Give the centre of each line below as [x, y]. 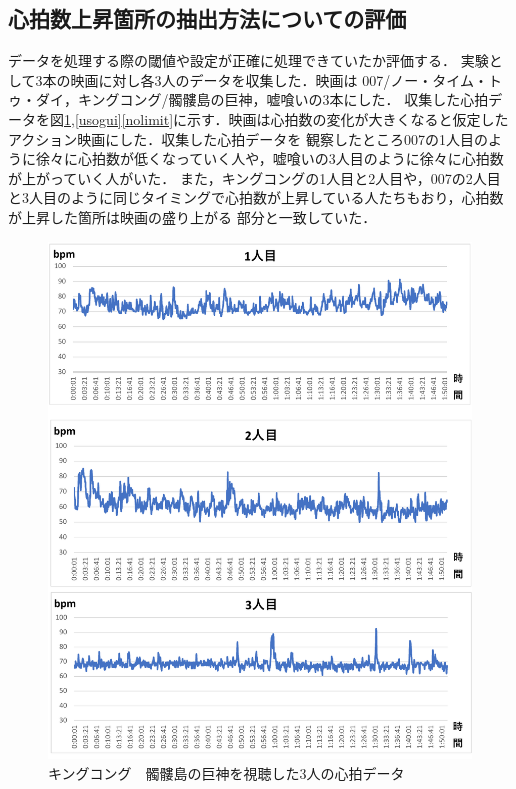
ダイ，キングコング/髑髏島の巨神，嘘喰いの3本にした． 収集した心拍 [262, 99]
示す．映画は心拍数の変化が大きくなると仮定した [348, 118]
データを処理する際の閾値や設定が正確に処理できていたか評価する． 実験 [248, 60]
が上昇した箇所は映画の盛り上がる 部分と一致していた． [192, 216]
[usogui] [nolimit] [124, 118]
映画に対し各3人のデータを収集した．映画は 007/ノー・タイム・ [279, 79]
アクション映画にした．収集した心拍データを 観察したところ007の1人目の [248, 138]
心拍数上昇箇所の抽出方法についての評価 [207, 18]
